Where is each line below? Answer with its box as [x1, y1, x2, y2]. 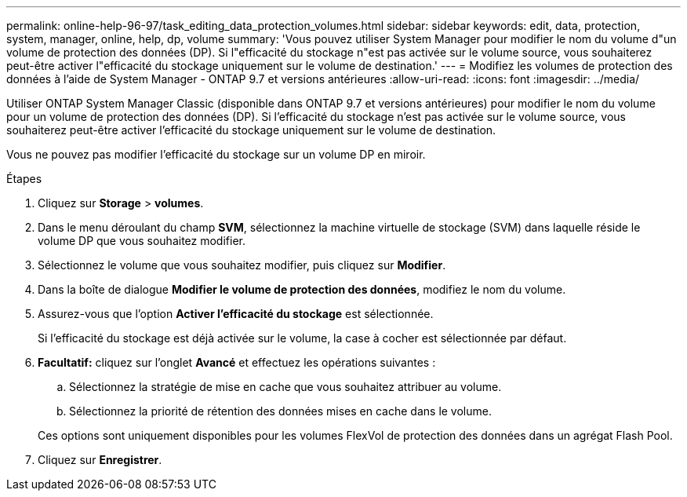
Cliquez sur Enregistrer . [38, 453, 162, 466]
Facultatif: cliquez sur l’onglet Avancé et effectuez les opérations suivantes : [38, 356, 436, 369]
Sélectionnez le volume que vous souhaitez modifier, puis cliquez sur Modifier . [38, 258, 446, 272]
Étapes [6, 172, 42, 185]
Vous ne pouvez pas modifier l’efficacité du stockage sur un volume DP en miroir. [6, 148, 426, 161]
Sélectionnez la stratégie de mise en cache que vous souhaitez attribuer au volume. [69, 380, 502, 393]
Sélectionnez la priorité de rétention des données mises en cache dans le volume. [69, 404, 492, 418]
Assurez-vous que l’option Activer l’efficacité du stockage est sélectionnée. [38, 307, 434, 320]
